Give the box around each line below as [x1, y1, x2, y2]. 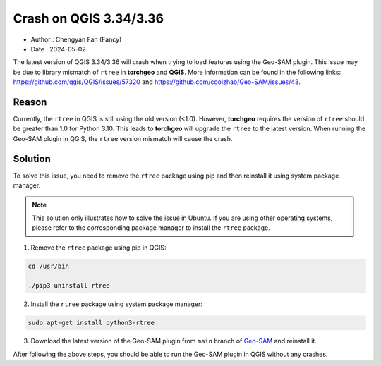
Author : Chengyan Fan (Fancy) [30, 35, 122, 44]
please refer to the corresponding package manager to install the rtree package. [32, 224, 271, 232]
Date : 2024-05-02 [30, 44, 86, 53]
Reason [13, 96, 47, 108]
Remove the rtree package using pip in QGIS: [30, 243, 167, 252]
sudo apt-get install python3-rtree [28, 319, 155, 327]
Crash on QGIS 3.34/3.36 [13, 11, 164, 26]
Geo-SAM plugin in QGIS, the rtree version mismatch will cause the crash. [13, 134, 233, 142]
